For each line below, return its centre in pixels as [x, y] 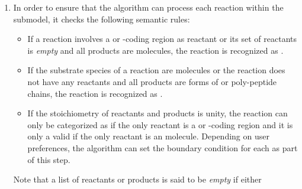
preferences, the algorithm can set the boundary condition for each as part [163, 147]
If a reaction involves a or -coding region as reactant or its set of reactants [162, 39]
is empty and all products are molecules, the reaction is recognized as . [155, 50]
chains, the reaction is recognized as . [95, 93]
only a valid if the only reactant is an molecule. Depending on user [148, 136]
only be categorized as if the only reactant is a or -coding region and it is [160, 124]
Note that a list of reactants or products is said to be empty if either [137, 179]
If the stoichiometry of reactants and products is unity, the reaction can [158, 113]
